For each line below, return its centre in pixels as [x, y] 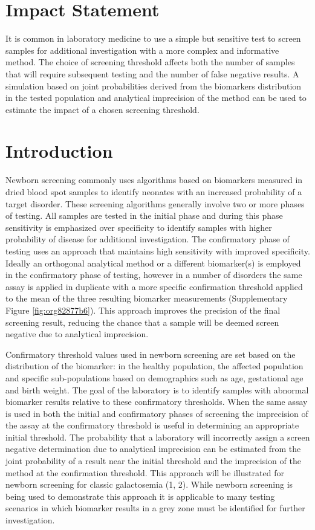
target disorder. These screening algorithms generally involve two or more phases [155, 203]
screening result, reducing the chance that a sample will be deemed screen [142, 322]
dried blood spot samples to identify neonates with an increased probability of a [154, 192]
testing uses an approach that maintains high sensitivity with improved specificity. [158, 250]
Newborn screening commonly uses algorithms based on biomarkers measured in [154, 180]
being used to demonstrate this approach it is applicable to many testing [140, 496]
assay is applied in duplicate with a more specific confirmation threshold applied [154, 286]
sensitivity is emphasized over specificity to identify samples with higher [139, 227]
